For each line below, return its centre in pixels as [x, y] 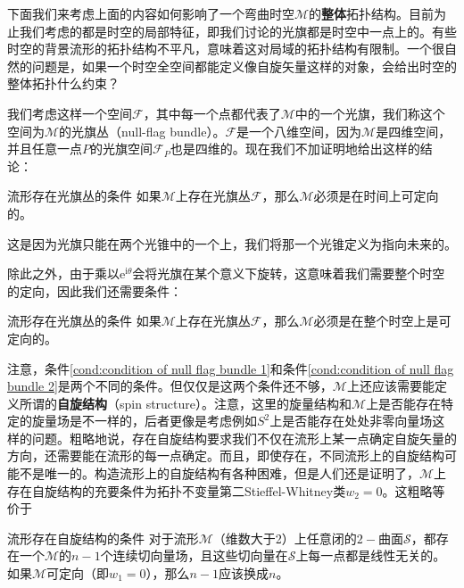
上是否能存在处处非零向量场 [351, 421]
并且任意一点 [45, 149]
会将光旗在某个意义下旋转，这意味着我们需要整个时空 [289, 273]
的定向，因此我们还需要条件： [95, 290]
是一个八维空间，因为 [299, 131]
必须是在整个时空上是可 [382, 321]
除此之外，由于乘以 [63, 273]
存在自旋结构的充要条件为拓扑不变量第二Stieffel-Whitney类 [177, 490]
